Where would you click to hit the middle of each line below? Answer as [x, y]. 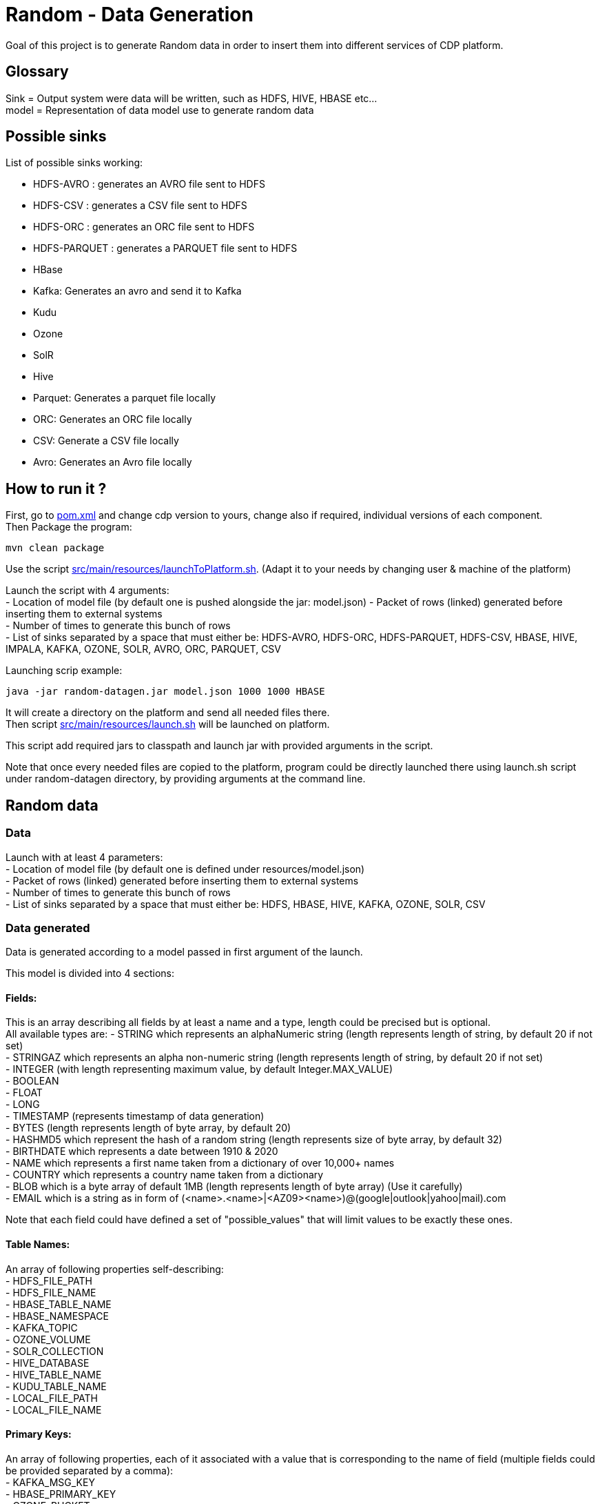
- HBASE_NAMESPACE [57, 1316]
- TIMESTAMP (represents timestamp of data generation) [135, 1116]
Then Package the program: [69, 527]
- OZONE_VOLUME [48, 1339]
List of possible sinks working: [74, 163]
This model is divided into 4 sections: [90, 973]
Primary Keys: [39, 1434]
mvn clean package [55, 548]
